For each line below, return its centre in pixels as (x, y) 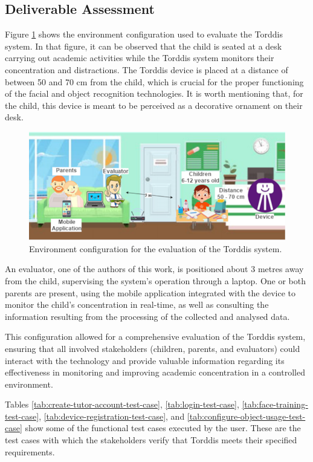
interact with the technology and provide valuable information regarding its (145, 360)
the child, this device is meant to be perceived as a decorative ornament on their (154, 105)
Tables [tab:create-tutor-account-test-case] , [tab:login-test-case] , (122, 404)
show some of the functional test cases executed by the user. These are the (163, 428)
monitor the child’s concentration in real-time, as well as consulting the (137, 304)
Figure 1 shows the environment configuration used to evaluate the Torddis (144, 34)
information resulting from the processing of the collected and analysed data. (147, 316)
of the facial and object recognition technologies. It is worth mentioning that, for (154, 93)
